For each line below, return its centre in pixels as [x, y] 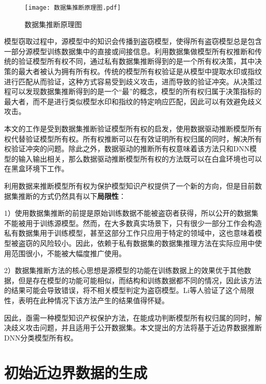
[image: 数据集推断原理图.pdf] [73, 8]
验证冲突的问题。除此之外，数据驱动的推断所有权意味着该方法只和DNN [130, 149]
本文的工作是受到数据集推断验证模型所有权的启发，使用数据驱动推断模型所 [129, 128]
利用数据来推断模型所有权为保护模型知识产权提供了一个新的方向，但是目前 [129, 185]
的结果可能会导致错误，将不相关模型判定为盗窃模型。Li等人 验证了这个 [122, 290]
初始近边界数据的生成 [76, 372]
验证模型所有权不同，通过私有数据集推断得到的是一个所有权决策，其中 [136, 61]
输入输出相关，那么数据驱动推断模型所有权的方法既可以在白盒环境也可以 [140, 158]
